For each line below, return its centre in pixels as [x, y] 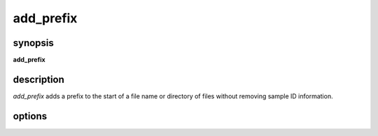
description [38, 79]
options [30, 116]
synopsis [33, 43]
